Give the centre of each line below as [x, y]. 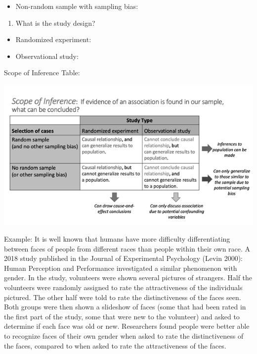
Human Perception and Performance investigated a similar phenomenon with [121, 268]
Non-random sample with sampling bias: [77, 6]
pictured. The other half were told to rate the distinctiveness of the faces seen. [123, 297]
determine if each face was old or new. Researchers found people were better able [127, 326]
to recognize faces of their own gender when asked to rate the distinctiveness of [124, 336]
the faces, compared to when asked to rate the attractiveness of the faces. [115, 345]
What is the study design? [55, 23]
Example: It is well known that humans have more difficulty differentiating [117, 239]
